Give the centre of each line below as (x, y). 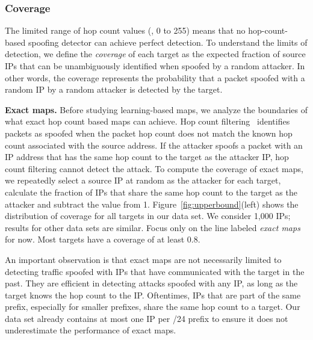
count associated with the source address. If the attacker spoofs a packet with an (154, 145)
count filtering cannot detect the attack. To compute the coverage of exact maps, (154, 168)
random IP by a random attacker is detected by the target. (114, 89)
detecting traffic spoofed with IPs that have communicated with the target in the (155, 271)
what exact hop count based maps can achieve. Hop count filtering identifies (147, 121)
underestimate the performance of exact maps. (91, 330)
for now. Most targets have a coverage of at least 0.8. (103, 239)
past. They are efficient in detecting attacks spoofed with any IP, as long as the (151, 283)
